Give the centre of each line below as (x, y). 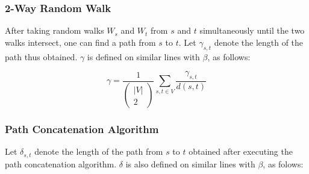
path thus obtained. (41, 56)
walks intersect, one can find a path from (80, 42)
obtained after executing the (241, 151)
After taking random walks (55, 30)
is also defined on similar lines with (190, 163)
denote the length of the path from (99, 151)
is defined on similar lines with (143, 56)
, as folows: (283, 163)
